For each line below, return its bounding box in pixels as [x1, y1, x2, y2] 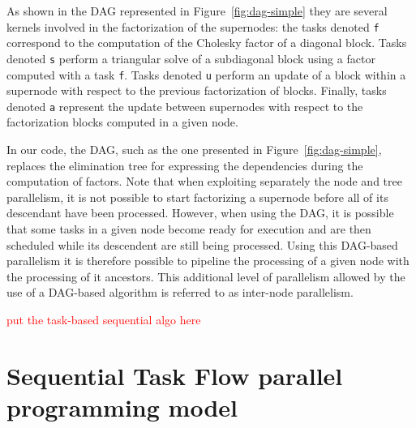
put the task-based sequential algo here [6, 310, 201, 327]
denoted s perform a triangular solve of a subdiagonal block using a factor [6, 49, 375, 66]
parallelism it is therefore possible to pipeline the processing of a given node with [6, 252, 410, 269]
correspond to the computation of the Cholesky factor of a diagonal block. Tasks [6, 34, 407, 51]
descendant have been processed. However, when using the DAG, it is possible [6, 204, 394, 221]
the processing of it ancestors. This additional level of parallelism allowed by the [6, 267, 405, 285]
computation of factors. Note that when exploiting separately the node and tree [6, 173, 402, 190]
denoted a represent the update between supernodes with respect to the [6, 97, 363, 114]
